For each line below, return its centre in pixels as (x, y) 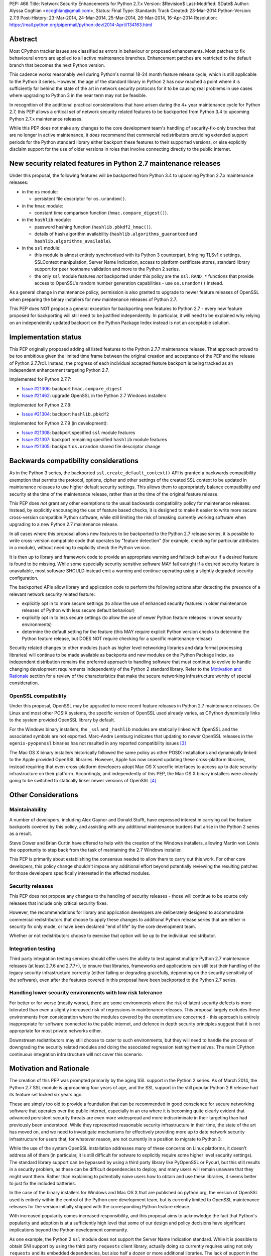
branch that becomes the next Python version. (57, 65)
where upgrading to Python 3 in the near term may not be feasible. (78, 95)
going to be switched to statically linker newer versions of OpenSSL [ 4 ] (83, 781)
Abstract (23, 39)
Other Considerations (44, 795)
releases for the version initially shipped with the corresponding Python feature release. (100, 1207)
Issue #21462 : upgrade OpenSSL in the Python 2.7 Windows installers (94, 396)
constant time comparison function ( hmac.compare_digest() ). (101, 213)
